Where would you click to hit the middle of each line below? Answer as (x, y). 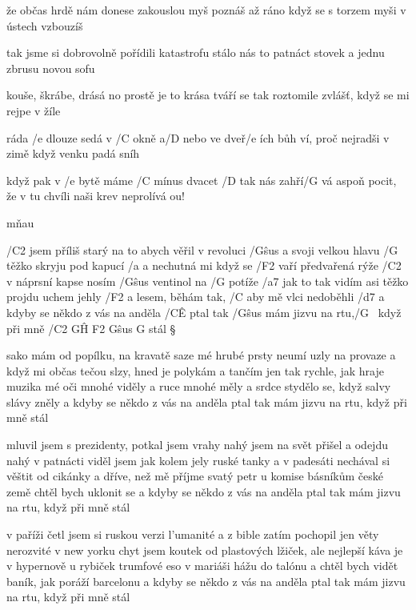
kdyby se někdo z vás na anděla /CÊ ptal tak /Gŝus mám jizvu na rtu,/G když (204, 312)
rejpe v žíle (34, 110)
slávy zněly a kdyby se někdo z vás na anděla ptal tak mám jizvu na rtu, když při (207, 401)
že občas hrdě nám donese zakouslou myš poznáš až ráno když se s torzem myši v (206, 10)
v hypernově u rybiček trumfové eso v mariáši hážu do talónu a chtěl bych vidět (202, 566)
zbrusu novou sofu (51, 68)
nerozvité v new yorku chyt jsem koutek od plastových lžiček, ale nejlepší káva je (205, 550)
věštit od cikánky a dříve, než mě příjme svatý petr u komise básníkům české (195, 476)
